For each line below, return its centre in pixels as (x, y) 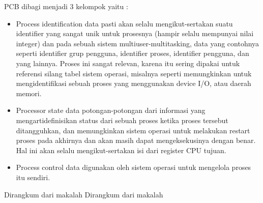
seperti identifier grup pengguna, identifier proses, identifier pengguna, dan (133, 53)
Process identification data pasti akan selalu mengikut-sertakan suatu (124, 23)
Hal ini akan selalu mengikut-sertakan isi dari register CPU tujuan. (121, 150)
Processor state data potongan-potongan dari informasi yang (111, 110)
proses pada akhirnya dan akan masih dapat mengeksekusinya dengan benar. (136, 140)
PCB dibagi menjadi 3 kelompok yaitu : (66, 6)
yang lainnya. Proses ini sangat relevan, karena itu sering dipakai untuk (128, 63)
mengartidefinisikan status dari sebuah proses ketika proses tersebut (122, 120)
